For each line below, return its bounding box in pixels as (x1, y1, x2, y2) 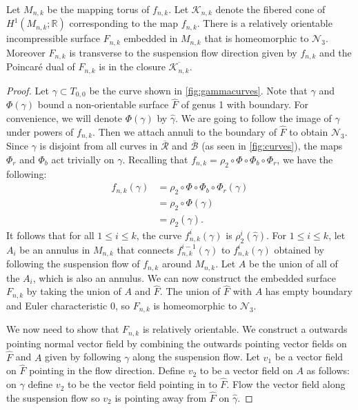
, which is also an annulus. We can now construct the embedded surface (32, 270, 336, 285)
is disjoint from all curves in (39, 139, 158, 153)
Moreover (6, 45, 46, 59)
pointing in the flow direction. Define (29, 363, 185, 378)
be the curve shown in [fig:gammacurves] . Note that (89, 83, 308, 97)
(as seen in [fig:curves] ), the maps (201, 139, 343, 153)
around (161, 256, 192, 271)
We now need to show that (6, 322, 119, 336)
